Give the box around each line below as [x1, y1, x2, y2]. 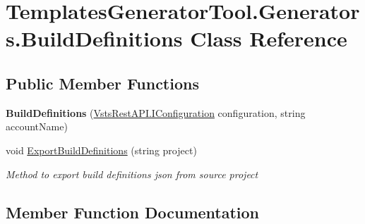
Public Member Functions [6, 72, 199, 94]
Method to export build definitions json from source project [6, 166, 258, 181]
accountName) [6, 119, 68, 134]
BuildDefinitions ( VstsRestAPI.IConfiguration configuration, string [6, 105, 306, 120]
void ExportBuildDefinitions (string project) [6, 142, 197, 157]
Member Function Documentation [6, 201, 260, 223]
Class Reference [190, 24, 347, 53]
